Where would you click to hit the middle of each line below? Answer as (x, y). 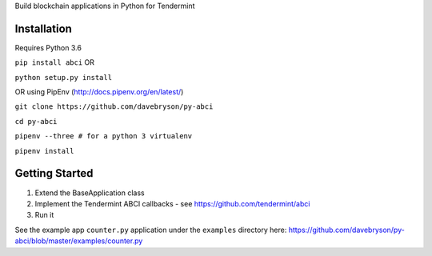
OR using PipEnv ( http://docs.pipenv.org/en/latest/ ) (99, 92)
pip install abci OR (55, 62)
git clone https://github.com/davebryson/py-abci (114, 107)
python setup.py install (63, 77)
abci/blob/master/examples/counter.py (79, 241)
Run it (44, 215)
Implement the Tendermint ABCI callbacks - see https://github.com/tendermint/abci (172, 203)
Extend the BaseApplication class (90, 193)
